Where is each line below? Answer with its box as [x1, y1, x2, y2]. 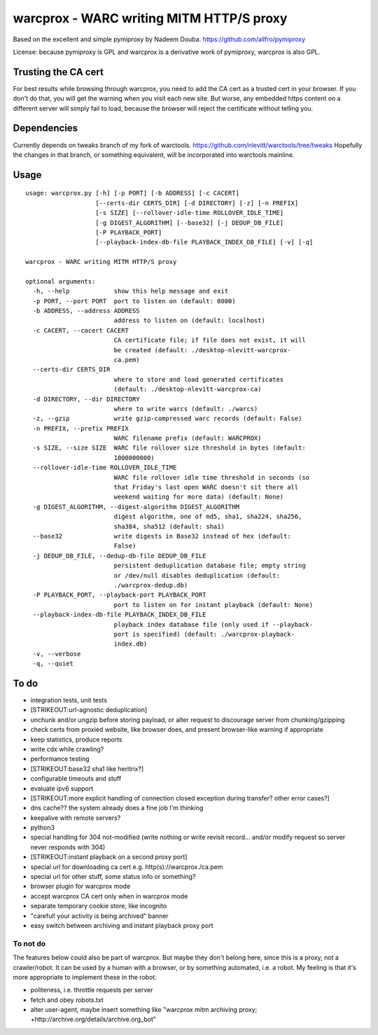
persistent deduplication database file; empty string [113, 562, 306, 570]
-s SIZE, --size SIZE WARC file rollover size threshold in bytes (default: [32, 444, 306, 452]
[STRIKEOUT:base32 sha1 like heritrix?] [30, 764, 143, 773]
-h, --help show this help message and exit [32, 287, 229, 296]
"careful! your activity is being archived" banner [30, 911, 169, 920]
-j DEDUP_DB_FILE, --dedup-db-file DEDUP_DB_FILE [32, 552, 206, 560]
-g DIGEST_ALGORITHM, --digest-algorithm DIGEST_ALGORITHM [32, 503, 239, 510]
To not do [13, 938, 45, 948]
